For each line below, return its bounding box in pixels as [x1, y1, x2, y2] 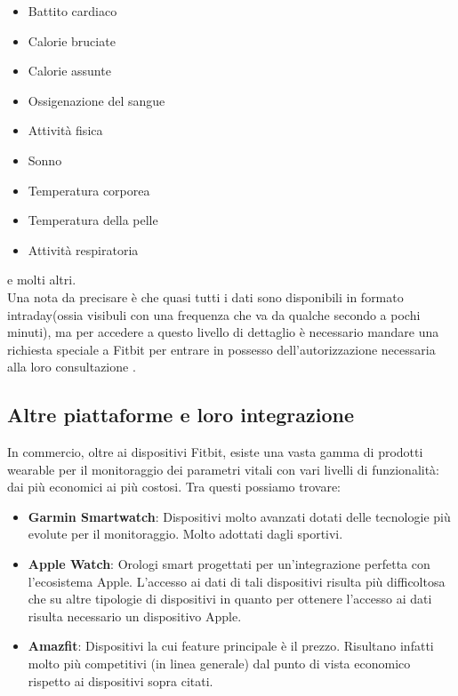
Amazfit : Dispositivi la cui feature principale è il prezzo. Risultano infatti [28, 636, 434, 655]
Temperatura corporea [28, 180, 150, 199]
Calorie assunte [28, 61, 111, 80]
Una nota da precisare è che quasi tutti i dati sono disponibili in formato [7, 287, 404, 306]
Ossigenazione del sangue [28, 91, 165, 109]
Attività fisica [28, 121, 103, 140]
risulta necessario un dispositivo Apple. [28, 606, 242, 625]
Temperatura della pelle [28, 211, 158, 229]
